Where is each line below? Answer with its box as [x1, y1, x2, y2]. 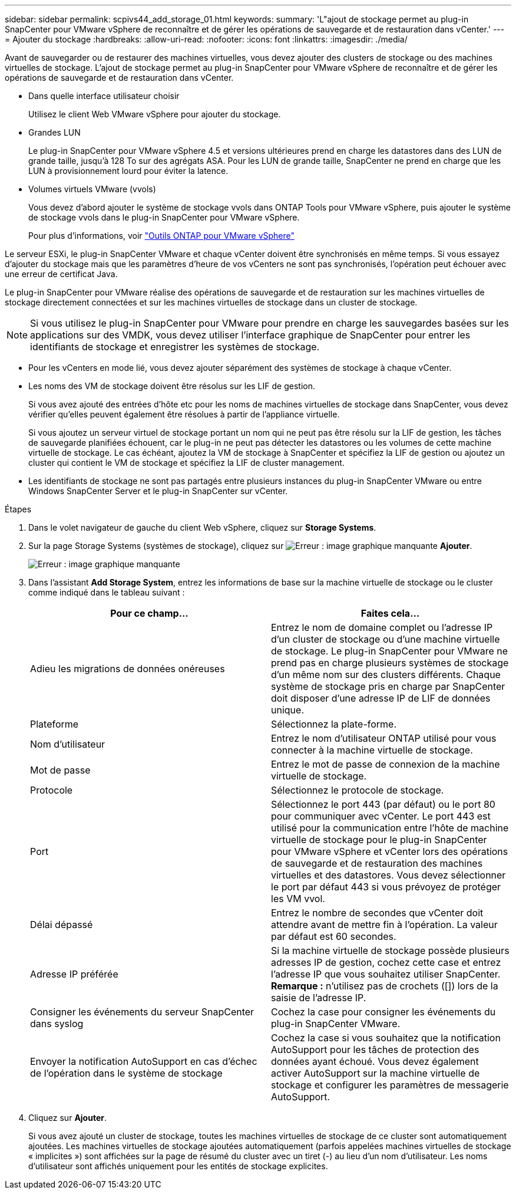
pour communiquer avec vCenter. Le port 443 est [271, 810, 491, 822]
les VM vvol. [271, 893, 325, 904]
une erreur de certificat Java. [5, 269, 118, 279]
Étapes [5, 504, 32, 514]
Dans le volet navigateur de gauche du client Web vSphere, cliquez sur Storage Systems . [28, 522, 376, 532]
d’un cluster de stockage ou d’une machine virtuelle [271, 633, 500, 645]
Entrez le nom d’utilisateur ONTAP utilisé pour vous [271, 732, 497, 744]
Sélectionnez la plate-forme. [271, 718, 397, 730]
